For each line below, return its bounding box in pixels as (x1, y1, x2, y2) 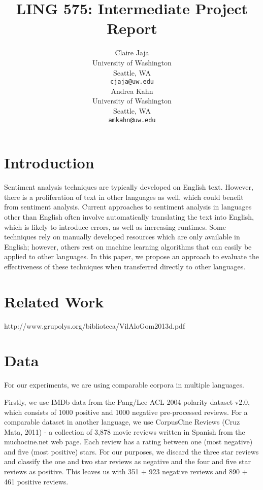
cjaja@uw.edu (110, 78, 154, 86)
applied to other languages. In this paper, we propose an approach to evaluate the (4, 251, 259, 262)
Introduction (4, 152, 94, 173)
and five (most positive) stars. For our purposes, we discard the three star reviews (4, 446, 259, 457)
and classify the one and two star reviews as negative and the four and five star (4, 456, 251, 467)
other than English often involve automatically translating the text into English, (4, 211, 254, 222)
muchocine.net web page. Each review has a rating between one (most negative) (4, 436, 253, 447)
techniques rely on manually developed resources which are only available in (4, 231, 240, 242)
